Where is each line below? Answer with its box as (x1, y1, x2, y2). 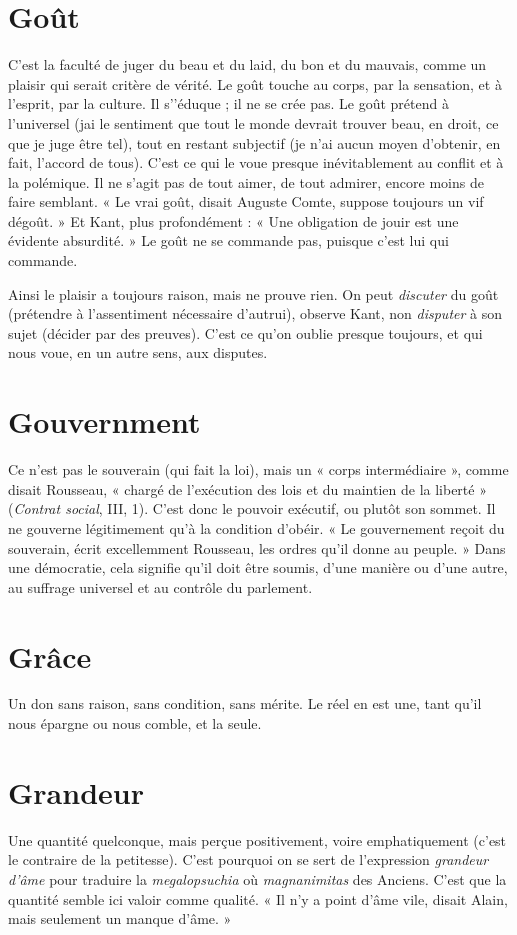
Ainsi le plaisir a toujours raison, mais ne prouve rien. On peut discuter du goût (8, 283, 499, 304)
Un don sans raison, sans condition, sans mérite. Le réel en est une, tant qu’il (8, 693, 482, 714)
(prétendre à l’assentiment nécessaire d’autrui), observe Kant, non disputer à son (8, 303, 503, 324)
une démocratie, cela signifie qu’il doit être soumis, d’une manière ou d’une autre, (8, 557, 508, 578)
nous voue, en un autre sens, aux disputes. (8, 342, 268, 363)
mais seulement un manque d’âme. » (8, 908, 232, 929)
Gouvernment (8, 401, 201, 442)
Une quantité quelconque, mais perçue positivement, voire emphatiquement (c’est (8, 829, 507, 850)
